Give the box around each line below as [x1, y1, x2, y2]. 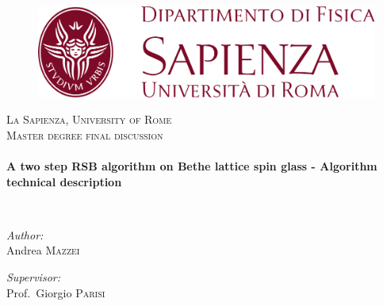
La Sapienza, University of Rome [6, 111, 171, 128]
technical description [6, 173, 122, 189]
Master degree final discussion [6, 126, 163, 143]
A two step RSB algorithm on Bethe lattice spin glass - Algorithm [6, 158, 378, 174]
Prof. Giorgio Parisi [6, 284, 106, 300]
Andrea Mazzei [6, 242, 80, 258]
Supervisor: [6, 269, 60, 285]
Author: [6, 226, 44, 243]
